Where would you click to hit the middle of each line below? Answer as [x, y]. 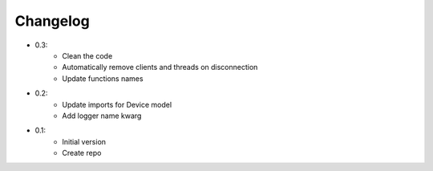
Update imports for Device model [117, 104]
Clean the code [87, 55]
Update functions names [103, 78]
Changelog [52, 21]
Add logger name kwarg [102, 116]
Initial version [84, 141]
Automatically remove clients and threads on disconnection [160, 67]
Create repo [82, 153]
